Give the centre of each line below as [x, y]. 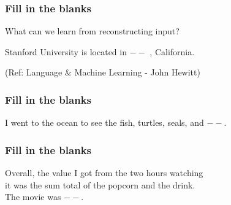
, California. [172, 51]
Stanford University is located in [66, 51]
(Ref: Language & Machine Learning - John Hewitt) [103, 72]
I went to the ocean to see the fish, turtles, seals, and [104, 122]
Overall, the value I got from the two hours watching [104, 173]
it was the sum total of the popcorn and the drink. [100, 184]
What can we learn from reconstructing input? [92, 31]
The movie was [33, 197]
